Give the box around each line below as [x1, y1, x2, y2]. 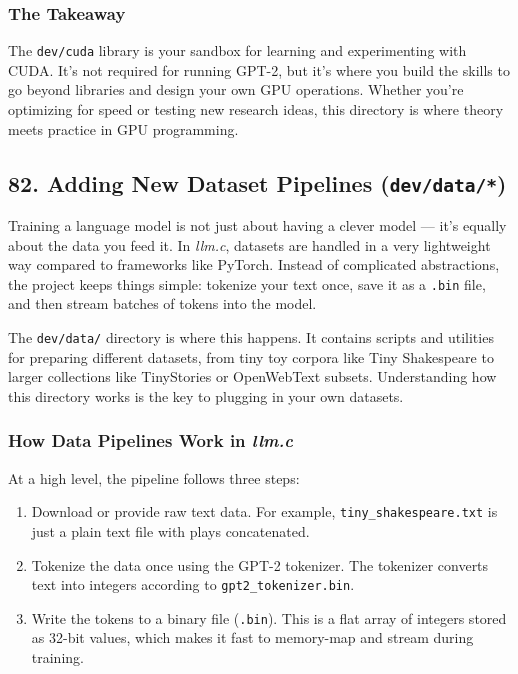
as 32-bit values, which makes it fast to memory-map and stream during [31, 627, 474, 648]
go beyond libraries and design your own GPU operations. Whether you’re [8, 79, 464, 100]
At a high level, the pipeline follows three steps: [8, 467, 300, 488]
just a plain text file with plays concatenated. [31, 520, 310, 541]
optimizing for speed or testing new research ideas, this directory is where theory [8, 99, 504, 120]
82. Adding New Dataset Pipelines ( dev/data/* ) [8, 167, 507, 198]
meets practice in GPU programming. [8, 118, 239, 139]
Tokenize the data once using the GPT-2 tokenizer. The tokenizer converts [31, 554, 489, 575]
